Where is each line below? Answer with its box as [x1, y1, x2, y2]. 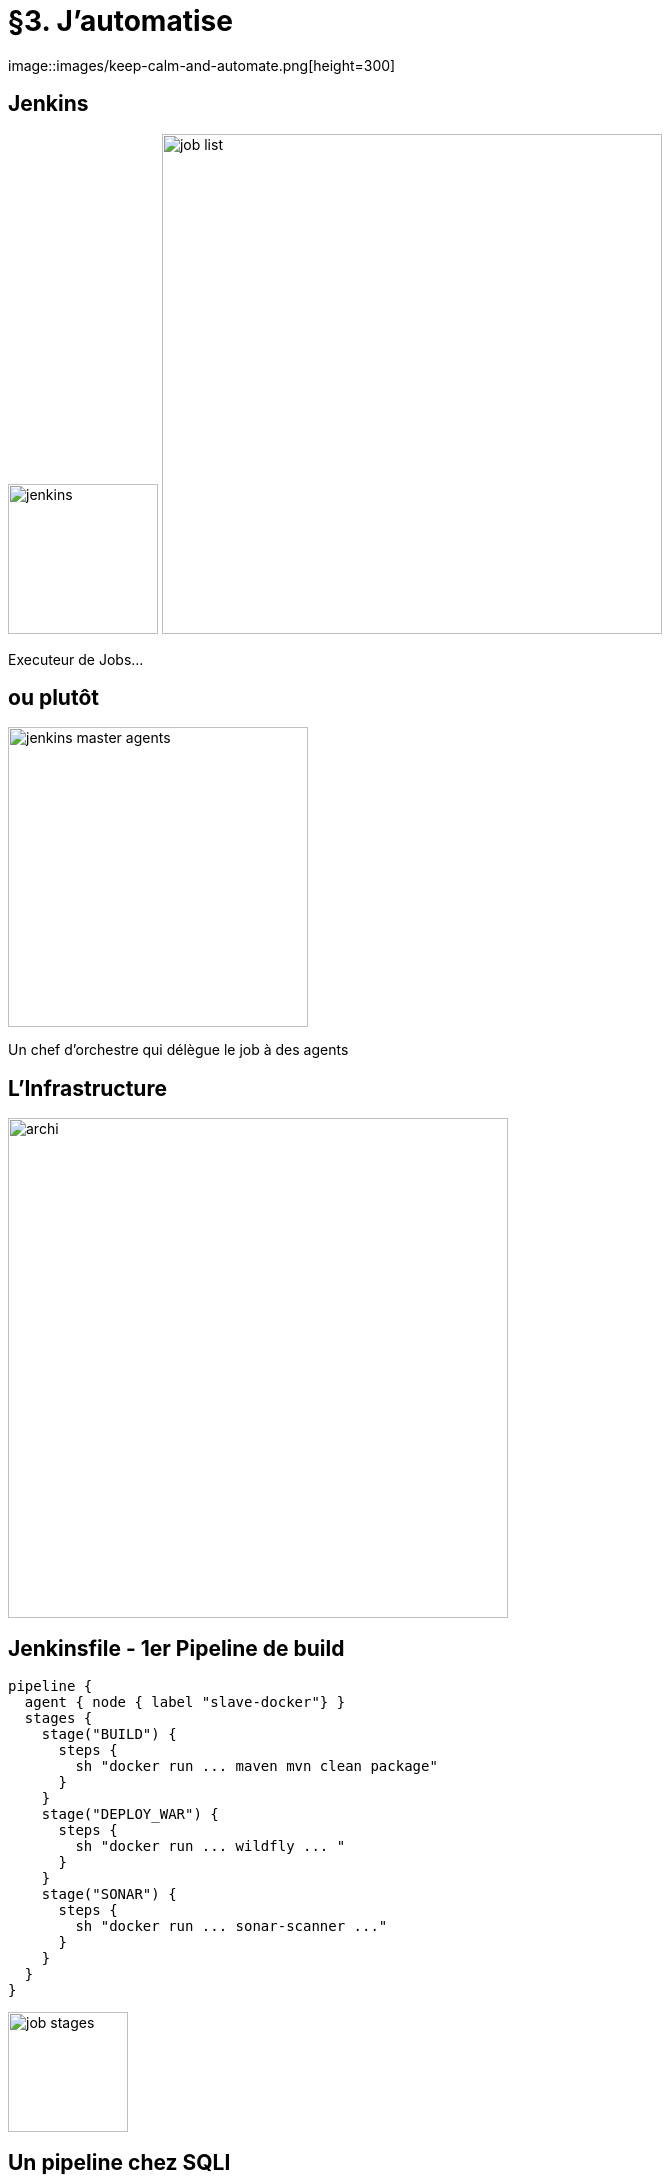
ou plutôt [8, 685, 99, 711]
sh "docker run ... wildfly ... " [75, 1838, 346, 1855]
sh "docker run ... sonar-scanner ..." [75, 1918, 388, 1935]
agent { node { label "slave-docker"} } [24, 1694, 346, 1711]
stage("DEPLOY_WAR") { [41, 1806, 219, 1823]
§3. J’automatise [8, 4, 233, 38]
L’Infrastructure [8, 1075, 167, 1101]
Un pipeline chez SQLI [8, 2149, 231, 2175]
